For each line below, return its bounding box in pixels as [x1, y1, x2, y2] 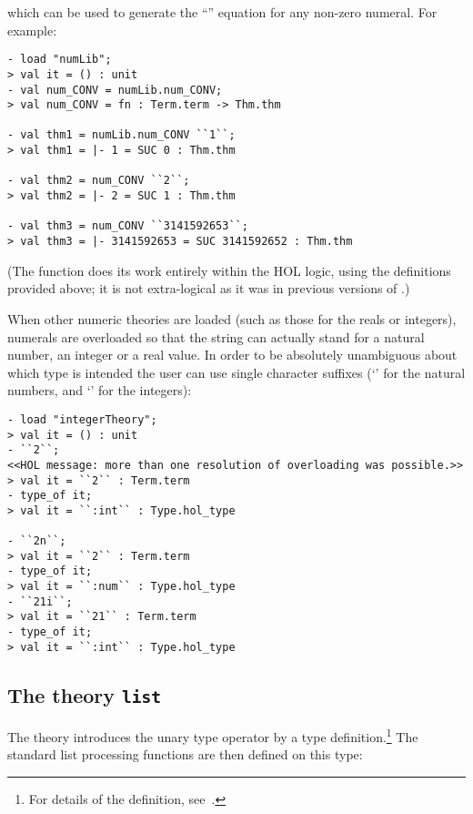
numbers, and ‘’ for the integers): [7, 381, 192, 400]
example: [7, 20, 57, 39]
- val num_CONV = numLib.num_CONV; [7, 83, 223, 97]
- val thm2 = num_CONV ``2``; [7, 174, 190, 188]
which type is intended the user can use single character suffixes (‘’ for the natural [7, 362, 466, 382]
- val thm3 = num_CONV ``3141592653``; [7, 219, 248, 233]
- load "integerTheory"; [7, 412, 157, 426]
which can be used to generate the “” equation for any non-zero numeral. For [7, 3, 438, 21]
